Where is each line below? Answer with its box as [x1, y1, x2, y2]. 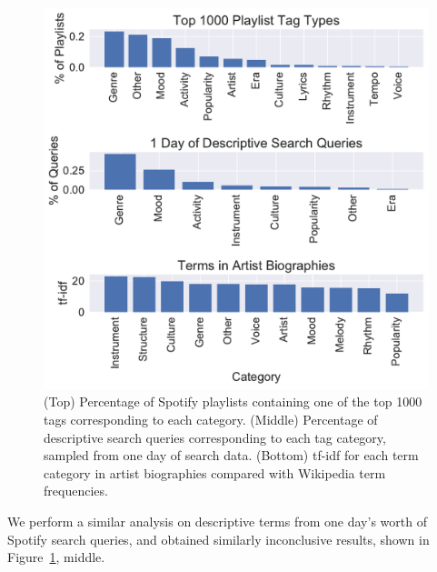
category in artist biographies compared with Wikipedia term [44, 463, 386, 482]
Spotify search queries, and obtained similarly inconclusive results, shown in [7, 529, 430, 548]
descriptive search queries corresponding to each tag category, [44, 427, 386, 447]
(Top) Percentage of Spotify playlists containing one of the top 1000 [44, 392, 422, 411]
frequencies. [44, 481, 108, 500]
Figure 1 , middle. [7, 547, 105, 567]
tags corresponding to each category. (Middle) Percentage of [44, 410, 378, 429]
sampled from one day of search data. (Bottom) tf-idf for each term [44, 446, 419, 465]
